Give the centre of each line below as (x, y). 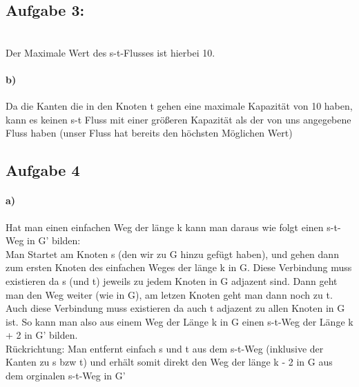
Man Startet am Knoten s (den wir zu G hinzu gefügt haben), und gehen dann (172, 254)
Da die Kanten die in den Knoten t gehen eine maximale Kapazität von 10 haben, (179, 106)
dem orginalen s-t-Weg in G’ (66, 376)
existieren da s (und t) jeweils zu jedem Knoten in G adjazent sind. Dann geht (172, 280)
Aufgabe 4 (43, 170)
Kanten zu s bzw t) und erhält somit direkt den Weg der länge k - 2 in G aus (169, 362)
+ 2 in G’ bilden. (42, 335)
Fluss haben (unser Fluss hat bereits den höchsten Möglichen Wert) (149, 133)
